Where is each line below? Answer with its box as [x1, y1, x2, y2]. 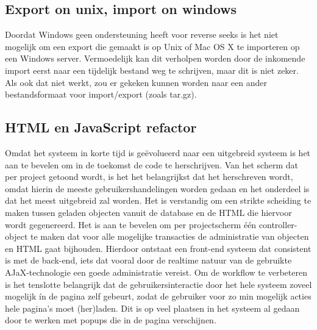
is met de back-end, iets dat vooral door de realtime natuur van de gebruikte [5, 254, 292, 267]
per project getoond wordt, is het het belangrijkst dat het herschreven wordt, [5, 170, 293, 183]
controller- [258, 218, 297, 231]
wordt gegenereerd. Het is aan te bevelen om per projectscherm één [5, 218, 257, 231]
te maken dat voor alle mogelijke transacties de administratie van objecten [30, 230, 309, 243]
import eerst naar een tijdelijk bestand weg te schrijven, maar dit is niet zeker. [5, 63, 299, 76]
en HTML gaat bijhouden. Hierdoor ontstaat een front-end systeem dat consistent [5, 242, 312, 254]
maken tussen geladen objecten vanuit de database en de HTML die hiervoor [5, 206, 292, 218]
